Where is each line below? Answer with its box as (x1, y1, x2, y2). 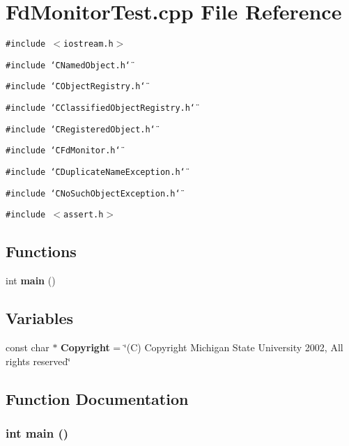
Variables (6, 307, 74, 329)
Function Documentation (6, 387, 189, 409)
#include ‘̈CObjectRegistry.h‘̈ (6, 82, 146, 92)
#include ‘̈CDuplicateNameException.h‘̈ (6, 167, 185, 178)
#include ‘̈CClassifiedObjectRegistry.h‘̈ (6, 103, 196, 114)
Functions (6, 240, 77, 262)
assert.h (63, 210, 104, 220)
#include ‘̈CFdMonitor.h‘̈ (6, 146, 121, 156)
